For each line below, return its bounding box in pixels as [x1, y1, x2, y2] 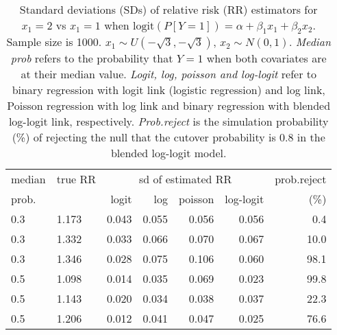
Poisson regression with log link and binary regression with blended [7, 97, 331, 114]
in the [297, 129, 325, 146]
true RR [56, 171, 97, 187]
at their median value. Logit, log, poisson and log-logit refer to [21, 66, 316, 82]
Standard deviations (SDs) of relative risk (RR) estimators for [19, 1, 318, 17]
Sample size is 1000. [6, 34, 102, 50]
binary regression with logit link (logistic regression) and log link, [12, 82, 325, 98]
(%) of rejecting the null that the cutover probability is [12, 129, 276, 146]
